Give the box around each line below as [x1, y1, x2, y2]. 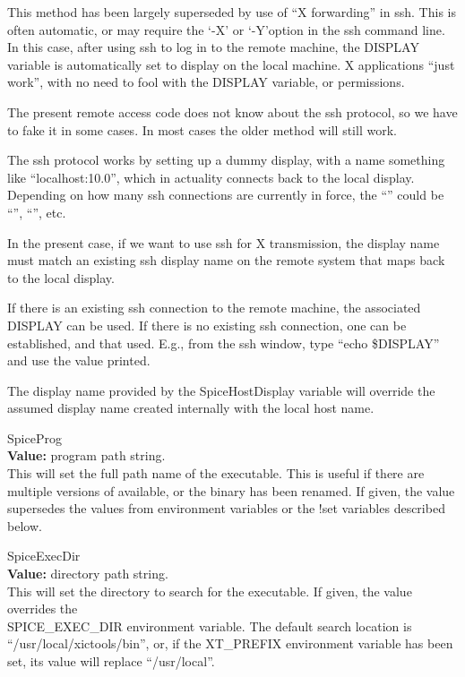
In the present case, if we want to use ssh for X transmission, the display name [7, 233, 440, 252]
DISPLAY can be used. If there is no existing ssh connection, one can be [7, 315, 407, 334]
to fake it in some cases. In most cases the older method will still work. [7, 120, 397, 139]
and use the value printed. [7, 351, 151, 370]
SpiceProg [7, 428, 62, 447]
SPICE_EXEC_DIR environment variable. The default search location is [7, 616, 412, 635]
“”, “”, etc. [7, 202, 66, 221]
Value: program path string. [7, 446, 166, 465]
